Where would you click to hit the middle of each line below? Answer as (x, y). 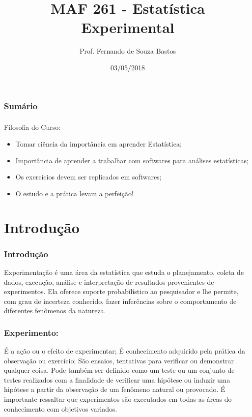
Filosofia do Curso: (32, 127)
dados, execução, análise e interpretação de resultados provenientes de (109, 282)
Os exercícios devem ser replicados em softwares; (88, 177)
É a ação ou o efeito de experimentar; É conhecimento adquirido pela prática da (125, 351)
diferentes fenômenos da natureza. (55, 311)
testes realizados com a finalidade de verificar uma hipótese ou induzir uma (117, 379)
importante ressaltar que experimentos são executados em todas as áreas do (118, 399)
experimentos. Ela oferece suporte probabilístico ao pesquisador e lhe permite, (121, 291)
